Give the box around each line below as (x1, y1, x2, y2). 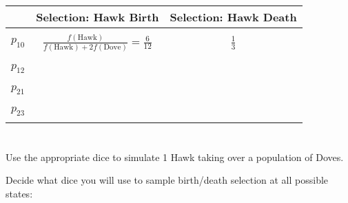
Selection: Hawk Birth (36, 9, 159, 25)
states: (6, 186, 33, 200)
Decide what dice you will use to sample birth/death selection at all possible (6, 173, 329, 187)
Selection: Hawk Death (170, 9, 297, 25)
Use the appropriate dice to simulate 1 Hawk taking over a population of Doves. (6, 149, 344, 164)
